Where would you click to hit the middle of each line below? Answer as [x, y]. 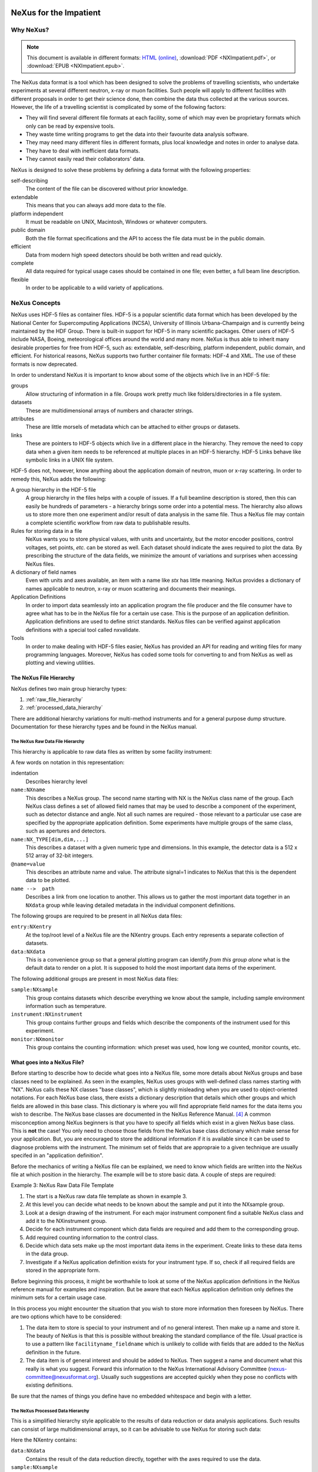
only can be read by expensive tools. [70, 126]
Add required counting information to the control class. [92, 1237]
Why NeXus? [30, 30]
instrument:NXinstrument [47, 1015]
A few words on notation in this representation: [68, 762]
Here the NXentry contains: [44, 1440]
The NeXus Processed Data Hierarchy [50, 1411]
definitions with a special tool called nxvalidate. [83, 629]
